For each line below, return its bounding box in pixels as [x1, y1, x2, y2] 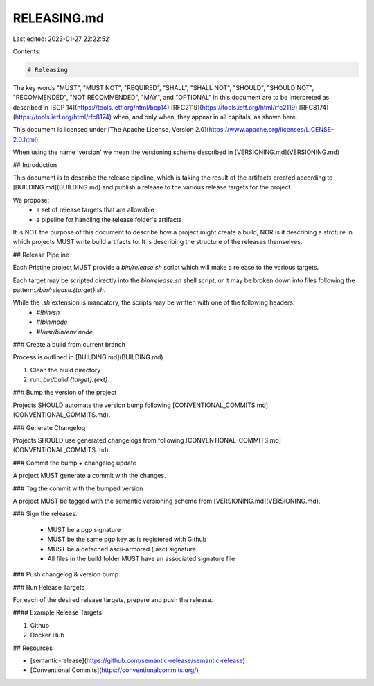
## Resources [12, 644, 53, 652]
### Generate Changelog [12, 423, 86, 431]
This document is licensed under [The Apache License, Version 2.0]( [12, 126, 209, 134]
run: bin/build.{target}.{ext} [30, 375, 108, 384]
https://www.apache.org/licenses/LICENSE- [208, 126, 335, 134]
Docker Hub [30, 631, 65, 640]
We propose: [12, 196, 50, 204]
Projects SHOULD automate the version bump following [12, 401, 171, 409]
